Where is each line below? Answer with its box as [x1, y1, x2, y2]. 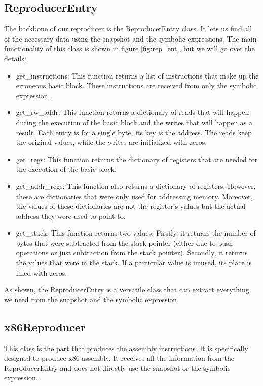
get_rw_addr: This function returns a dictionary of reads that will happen [16, 107, 249, 118]
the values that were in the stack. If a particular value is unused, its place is [16, 257, 252, 268]
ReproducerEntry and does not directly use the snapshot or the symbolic [4, 362, 231, 373]
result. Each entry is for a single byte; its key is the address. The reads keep [16, 127, 252, 137]
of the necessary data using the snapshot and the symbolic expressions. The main [4, 33, 257, 44]
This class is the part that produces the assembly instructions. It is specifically [4, 342, 248, 353]
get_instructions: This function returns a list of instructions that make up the [16, 70, 259, 81]
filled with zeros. [16, 267, 67, 278]
